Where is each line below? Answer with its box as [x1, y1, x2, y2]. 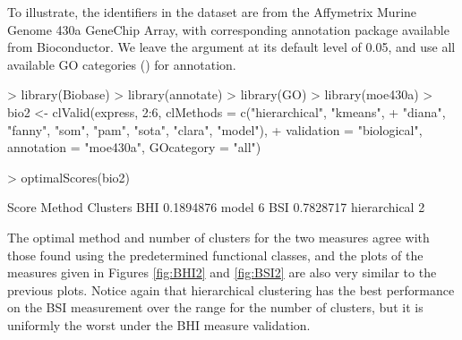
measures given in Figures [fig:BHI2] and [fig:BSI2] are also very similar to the [7, 263, 437, 282]
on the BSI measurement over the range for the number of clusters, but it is [7, 298, 423, 317]
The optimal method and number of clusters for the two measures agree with [7, 227, 430, 246]
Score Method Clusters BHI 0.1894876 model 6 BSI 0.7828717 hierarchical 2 [7, 198, 425, 217]
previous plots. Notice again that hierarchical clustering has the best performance [7, 280, 455, 299]
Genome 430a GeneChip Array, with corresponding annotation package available [7, 20, 449, 38]
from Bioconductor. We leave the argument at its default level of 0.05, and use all [7, 38, 456, 56]
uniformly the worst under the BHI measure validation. [7, 315, 311, 334]
